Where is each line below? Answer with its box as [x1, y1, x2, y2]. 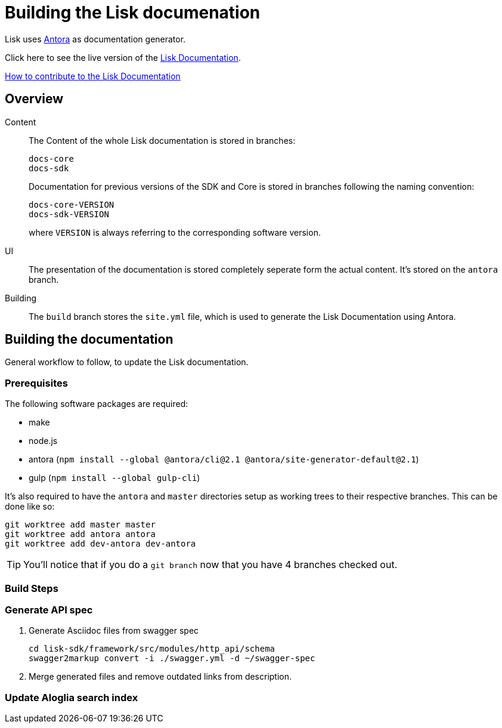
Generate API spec [5, 603, 93, 616]
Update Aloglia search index [5, 691, 138, 704]
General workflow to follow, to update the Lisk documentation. [5, 357, 249, 368]
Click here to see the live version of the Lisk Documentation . [5, 52, 241, 63]
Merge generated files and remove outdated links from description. [29, 671, 292, 682]
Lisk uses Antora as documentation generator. [5, 33, 186, 44]
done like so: [5, 501, 55, 512]
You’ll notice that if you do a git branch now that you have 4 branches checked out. [23, 559, 398, 571]
